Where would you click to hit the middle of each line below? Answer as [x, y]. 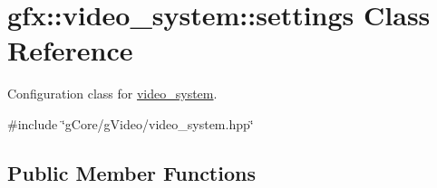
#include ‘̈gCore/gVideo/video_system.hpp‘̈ [131, 123]
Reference [70, 50]
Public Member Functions [131, 172]
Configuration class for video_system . [112, 94]
